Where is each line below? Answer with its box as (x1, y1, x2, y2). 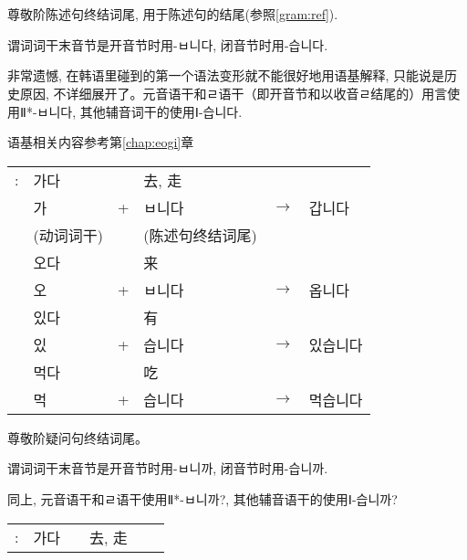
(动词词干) (33, 224, 103, 246)
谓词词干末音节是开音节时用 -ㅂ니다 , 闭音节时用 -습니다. (7, 35, 328, 54)
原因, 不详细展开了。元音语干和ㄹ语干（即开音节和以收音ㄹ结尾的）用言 (19, 83, 448, 102)
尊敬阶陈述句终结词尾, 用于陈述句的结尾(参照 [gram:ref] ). (7, 5, 338, 24)
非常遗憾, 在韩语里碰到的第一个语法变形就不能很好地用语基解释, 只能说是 (7, 66, 445, 85)
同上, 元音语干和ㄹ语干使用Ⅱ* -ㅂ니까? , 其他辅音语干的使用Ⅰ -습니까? (7, 489, 398, 508)
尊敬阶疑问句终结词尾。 (7, 428, 148, 447)
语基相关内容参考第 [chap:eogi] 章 (7, 132, 194, 152)
